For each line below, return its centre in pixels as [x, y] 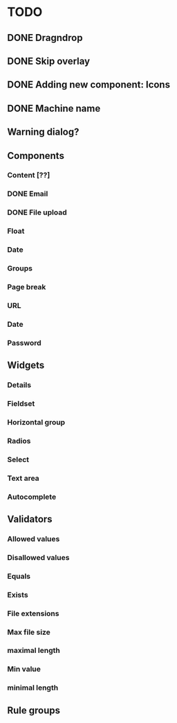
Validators [30, 519]
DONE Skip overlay [49, 61]
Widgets [26, 365]
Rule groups [34, 710]
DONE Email [28, 194]
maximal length [34, 651]
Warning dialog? [43, 132]
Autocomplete [32, 497]
